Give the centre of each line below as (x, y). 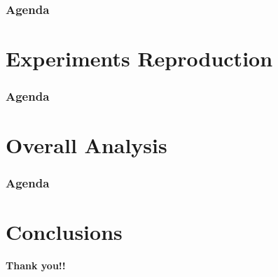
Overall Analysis (86, 145)
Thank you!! (36, 265)
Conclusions (64, 232)
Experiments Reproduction (139, 58)
